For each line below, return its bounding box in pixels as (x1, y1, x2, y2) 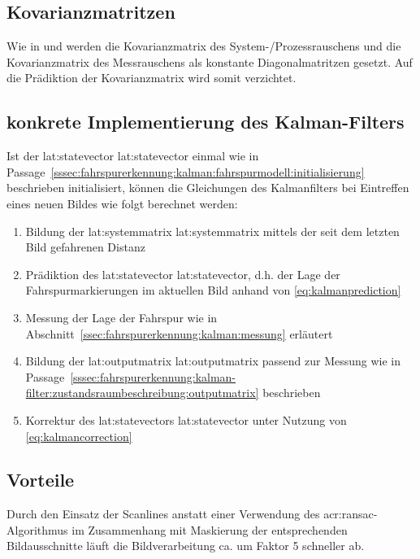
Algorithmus (6, 521, 68, 538)
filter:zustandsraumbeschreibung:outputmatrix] (25, 384, 259, 401)
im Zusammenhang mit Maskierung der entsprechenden (71, 521, 348, 538)
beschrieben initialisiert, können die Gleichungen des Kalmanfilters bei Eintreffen (6, 179, 409, 196)
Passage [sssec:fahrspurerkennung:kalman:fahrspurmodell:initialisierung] (6, 163, 365, 180)
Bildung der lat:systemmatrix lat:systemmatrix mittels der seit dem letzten (25, 222, 400, 239)
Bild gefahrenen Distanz (25, 238, 145, 255)
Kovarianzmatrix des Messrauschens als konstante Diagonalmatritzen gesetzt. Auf (6, 53, 413, 70)
